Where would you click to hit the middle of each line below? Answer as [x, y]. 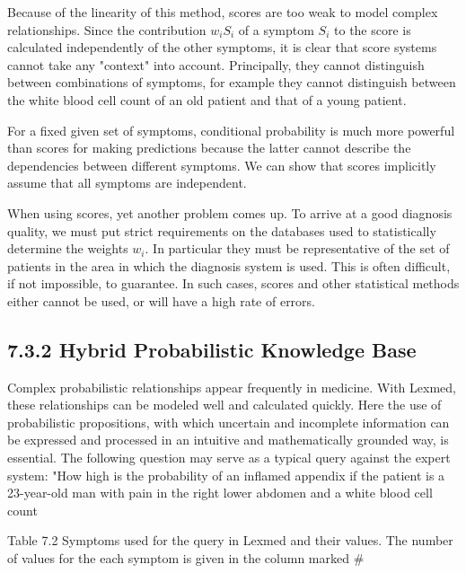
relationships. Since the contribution [107, 29]
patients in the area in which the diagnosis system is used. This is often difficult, [229, 265]
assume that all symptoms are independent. [127, 183]
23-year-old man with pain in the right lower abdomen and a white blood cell [220, 493]
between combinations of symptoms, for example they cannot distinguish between [232, 82]
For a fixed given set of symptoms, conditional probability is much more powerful [231, 130]
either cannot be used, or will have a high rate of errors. [161, 300]
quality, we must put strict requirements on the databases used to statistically [222, 230]
